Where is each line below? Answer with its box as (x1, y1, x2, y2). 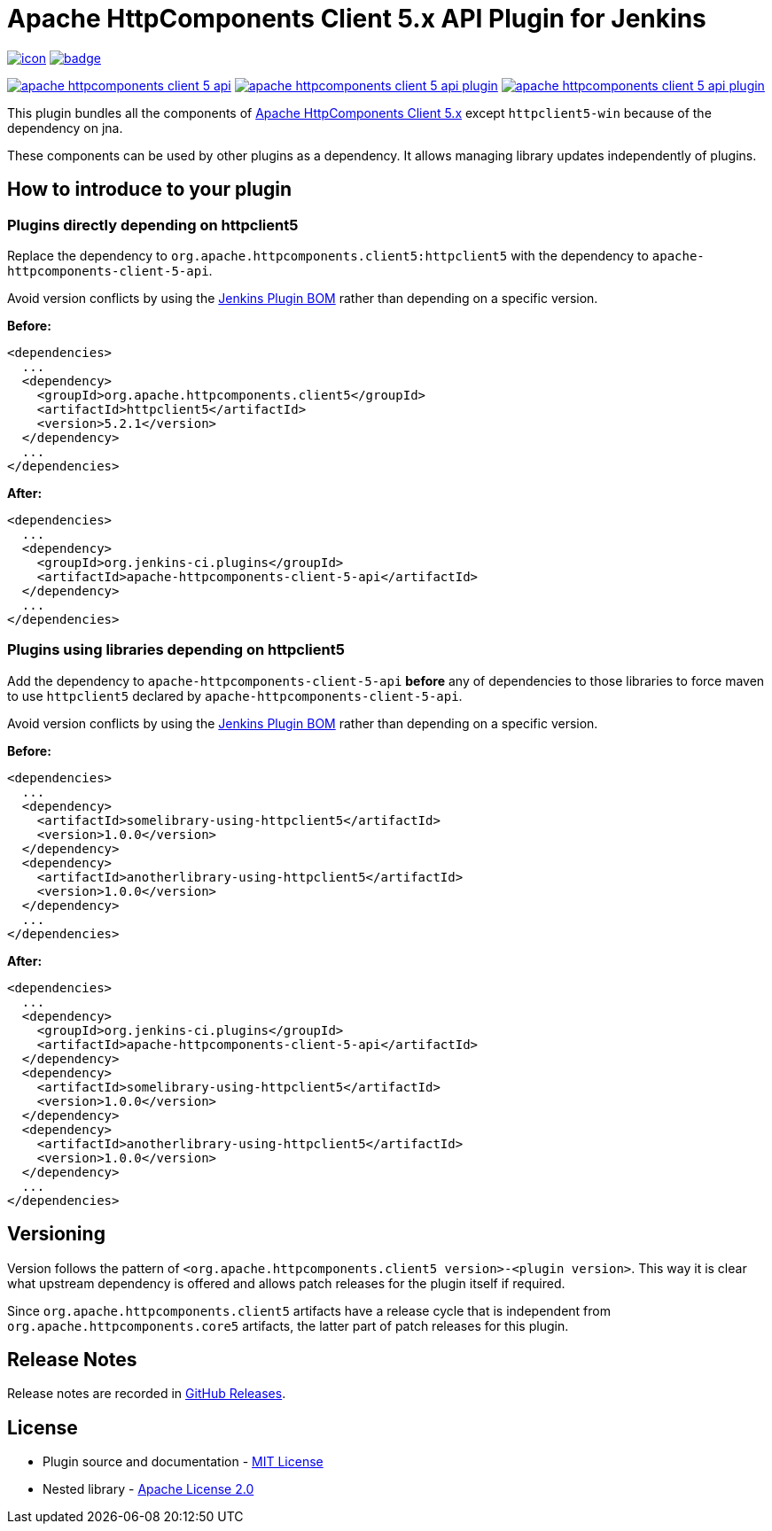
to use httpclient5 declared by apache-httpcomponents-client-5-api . (7, 688, 463, 703)
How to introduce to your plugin (7, 178, 292, 201)
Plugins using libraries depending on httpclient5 (7, 641, 345, 659)
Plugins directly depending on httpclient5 (7, 215, 299, 234)
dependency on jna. (7, 120, 123, 136)
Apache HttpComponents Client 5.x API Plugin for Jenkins (7, 4, 706, 34)
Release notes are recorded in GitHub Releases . (7, 1386, 286, 1402)
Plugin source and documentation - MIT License (43, 1454, 324, 1470)
